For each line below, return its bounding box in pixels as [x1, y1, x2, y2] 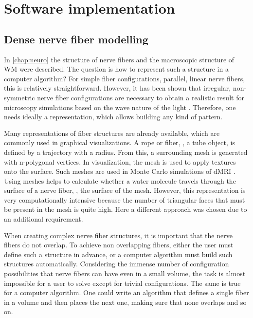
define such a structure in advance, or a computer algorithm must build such [4, 249, 233, 259]
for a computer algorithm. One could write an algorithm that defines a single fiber [4, 287, 249, 298]
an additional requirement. [4, 214, 83, 224]
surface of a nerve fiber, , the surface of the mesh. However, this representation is [4, 185, 246, 195]
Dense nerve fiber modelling [4, 31, 148, 46]
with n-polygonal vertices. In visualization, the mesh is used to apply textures [4, 156, 236, 167]
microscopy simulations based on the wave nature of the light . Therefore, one [4, 102, 236, 112]
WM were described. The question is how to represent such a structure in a [4, 64, 229, 74]
